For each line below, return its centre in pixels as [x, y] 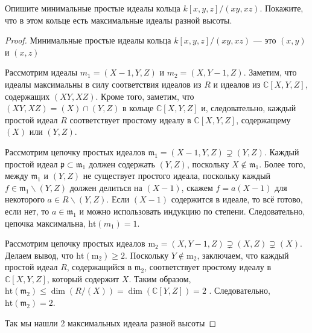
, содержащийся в [99, 267]
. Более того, [282, 163]
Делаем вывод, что [39, 255]
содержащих [27, 96]
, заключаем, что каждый [243, 255]
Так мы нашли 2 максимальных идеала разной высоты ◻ [111, 322]
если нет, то [27, 211]
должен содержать [122, 163]
